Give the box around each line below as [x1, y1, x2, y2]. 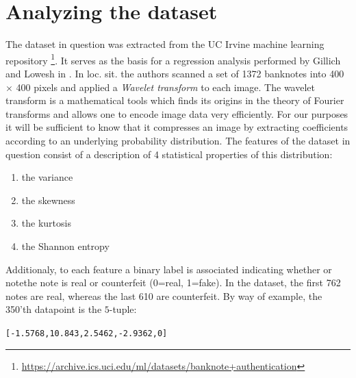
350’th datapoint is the [5, 302, 102, 316]
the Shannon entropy [21, 238, 110, 253]
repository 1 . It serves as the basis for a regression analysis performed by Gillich [5, 51, 341, 67]
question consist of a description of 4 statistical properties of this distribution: [5, 147, 333, 161]
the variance [21, 170, 73, 184]
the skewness [21, 192, 75, 207]
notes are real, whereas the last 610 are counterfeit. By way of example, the [5, 288, 322, 303]
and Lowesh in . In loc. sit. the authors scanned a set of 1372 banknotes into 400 [5, 66, 344, 80]
